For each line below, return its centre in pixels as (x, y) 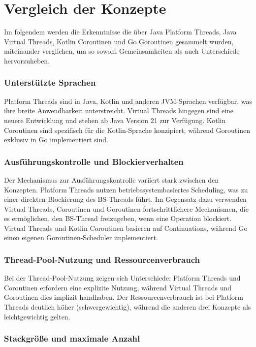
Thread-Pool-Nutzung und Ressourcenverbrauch (102, 259)
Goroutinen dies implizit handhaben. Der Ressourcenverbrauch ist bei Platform (124, 297)
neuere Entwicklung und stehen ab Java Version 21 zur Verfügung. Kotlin (115, 120)
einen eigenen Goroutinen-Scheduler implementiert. (81, 237)
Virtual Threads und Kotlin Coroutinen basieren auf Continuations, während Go (126, 228)
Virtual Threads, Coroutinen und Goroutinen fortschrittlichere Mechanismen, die (126, 208)
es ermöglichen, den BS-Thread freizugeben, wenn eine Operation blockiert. (118, 218)
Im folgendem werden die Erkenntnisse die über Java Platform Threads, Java (120, 32)
